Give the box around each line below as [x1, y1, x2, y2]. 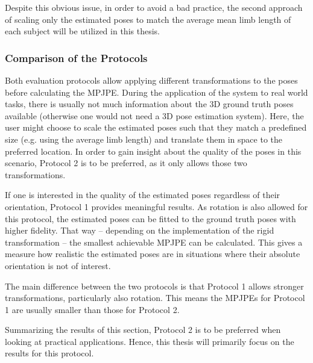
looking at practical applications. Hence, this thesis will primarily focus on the [5, 335, 294, 347]
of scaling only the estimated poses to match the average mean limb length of [5, 13, 291, 25]
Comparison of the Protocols [5, 50, 148, 65]
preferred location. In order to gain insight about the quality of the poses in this [5, 144, 302, 157]
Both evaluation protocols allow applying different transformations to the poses [5, 74, 298, 86]
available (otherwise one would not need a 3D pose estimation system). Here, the [5, 109, 304, 122]
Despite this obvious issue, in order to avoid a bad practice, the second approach [5, 1, 303, 13]
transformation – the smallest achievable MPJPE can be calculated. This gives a [5, 235, 303, 248]
